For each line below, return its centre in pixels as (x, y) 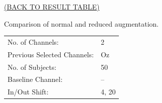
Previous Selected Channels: (51, 54)
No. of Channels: (33, 41)
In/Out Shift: (28, 92)
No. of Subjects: (32, 67)
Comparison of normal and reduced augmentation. (82, 23)
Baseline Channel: (35, 79)
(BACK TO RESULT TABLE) (52, 7)
